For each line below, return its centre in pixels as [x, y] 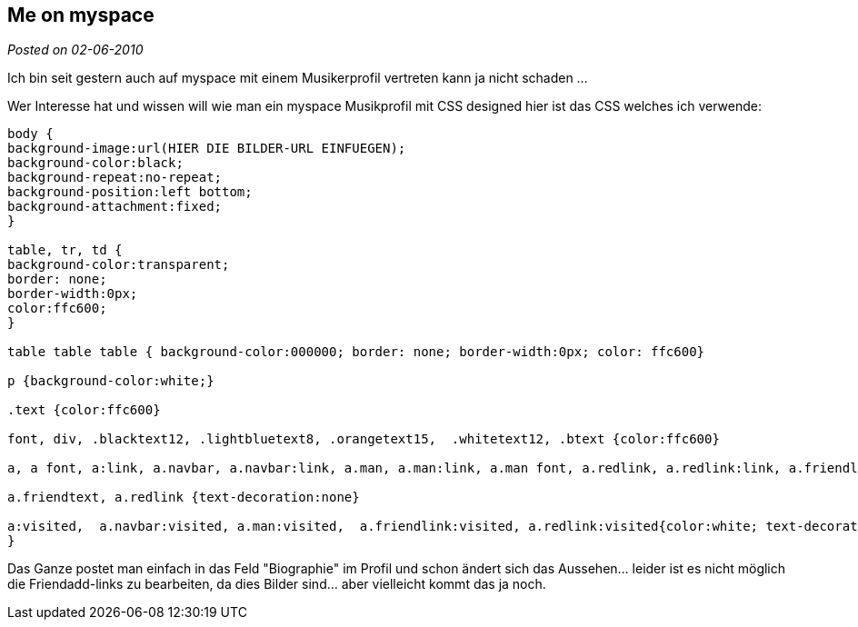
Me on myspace [81, 15]
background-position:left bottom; [130, 192]
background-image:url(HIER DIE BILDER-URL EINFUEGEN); [207, 149]
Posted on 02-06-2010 [75, 50]
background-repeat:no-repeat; [115, 178]
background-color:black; [95, 163]
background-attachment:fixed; [115, 207]
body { [30, 134]
